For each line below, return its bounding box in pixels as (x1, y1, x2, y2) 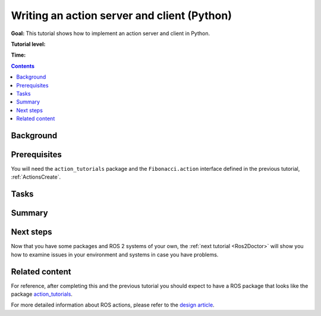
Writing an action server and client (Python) (11, 9, 232, 22)
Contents (11, 62, 35, 70)
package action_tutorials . (11, 290, 73, 298)
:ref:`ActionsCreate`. (11, 173, 61, 181)
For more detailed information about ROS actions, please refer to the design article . (11, 301, 215, 309)
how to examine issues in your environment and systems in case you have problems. (11, 251, 219, 258)
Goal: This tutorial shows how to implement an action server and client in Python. (11, 30, 210, 37)
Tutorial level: (11, 40, 46, 48)
